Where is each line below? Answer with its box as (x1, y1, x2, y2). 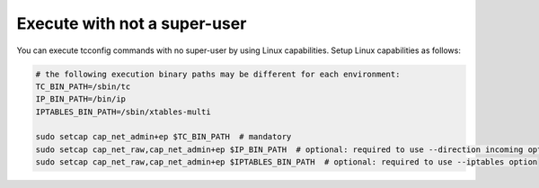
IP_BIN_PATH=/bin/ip (35, 94, 126, 104)
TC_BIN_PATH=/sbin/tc (35, 81, 131, 92)
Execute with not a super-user (16, 13, 247, 33)
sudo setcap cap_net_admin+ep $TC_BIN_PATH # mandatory (35, 131, 292, 142)
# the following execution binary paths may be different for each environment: (35, 68, 401, 79)
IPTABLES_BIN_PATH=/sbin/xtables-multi (35, 106, 211, 117)
